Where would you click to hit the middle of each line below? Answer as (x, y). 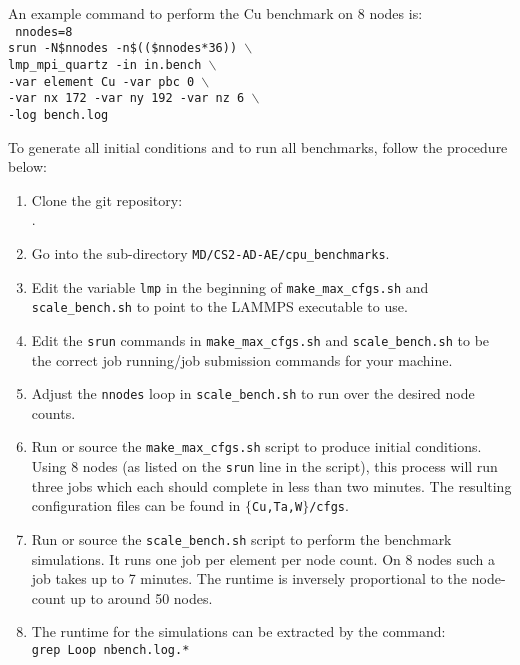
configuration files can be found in (136, 505)
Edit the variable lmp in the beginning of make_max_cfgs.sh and (230, 286)
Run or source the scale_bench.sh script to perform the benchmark (241, 538)
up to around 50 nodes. (141, 597)
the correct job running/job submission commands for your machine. (242, 359)
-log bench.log (58, 114)
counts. (53, 412)
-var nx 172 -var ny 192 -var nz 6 (126, 98)
